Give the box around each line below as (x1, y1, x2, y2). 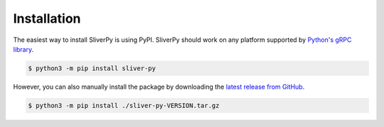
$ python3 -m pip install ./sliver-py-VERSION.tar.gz (28, 101, 220, 109)
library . (13, 45, 34, 53)
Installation (13, 11, 81, 26)
